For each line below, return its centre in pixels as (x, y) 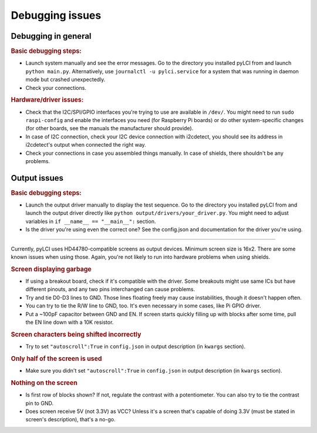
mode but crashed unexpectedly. (65, 80)
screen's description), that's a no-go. (70, 420)
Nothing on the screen (44, 383)
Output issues (37, 178)
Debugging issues (56, 15)
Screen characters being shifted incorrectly (76, 334)
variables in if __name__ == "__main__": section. (91, 221)
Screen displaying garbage (51, 269)
